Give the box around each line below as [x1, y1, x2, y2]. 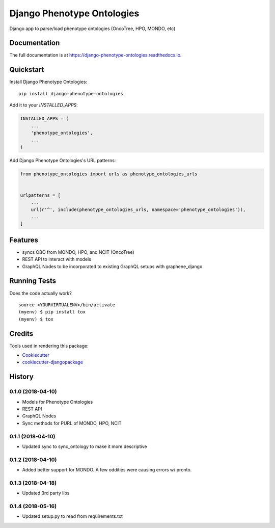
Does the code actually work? [9, 290, 72, 296]
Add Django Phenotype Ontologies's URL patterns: [9, 157, 116, 163]
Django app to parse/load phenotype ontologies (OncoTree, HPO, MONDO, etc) [9, 25, 176, 32]
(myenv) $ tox [18, 316, 53, 322]
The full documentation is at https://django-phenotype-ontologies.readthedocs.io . [9, 52, 182, 58]
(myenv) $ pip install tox [18, 309, 86, 315]
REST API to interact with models [22, 256, 92, 262]
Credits [9, 329, 34, 338]
